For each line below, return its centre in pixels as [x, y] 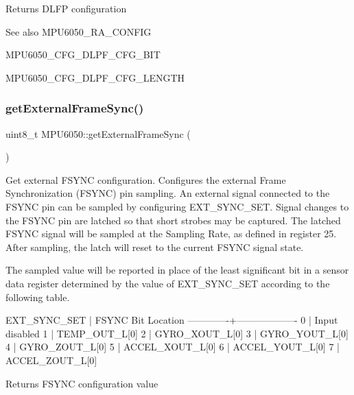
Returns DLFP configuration [66, 8]
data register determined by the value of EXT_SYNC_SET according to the [168, 283]
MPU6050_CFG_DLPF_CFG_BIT [83, 55]
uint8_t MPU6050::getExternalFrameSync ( [98, 133]
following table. [38, 297]
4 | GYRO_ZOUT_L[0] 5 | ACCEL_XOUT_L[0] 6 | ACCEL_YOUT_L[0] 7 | [173, 347]
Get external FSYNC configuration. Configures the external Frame [146, 179]
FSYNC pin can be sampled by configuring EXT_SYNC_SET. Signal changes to [177, 206]
